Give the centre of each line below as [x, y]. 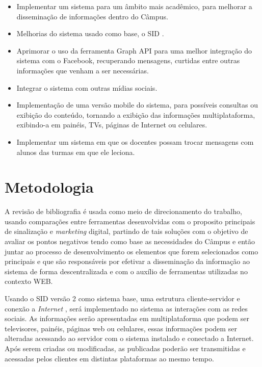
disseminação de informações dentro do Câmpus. [92, 16]
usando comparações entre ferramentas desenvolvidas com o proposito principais [130, 221]
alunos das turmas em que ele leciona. [76, 152]
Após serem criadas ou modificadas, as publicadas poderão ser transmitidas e [125, 348]
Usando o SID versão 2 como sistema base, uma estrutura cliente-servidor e [122, 298]
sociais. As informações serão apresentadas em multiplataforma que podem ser [127, 318]
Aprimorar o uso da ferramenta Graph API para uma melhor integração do [134, 50]
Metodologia [49, 187]
